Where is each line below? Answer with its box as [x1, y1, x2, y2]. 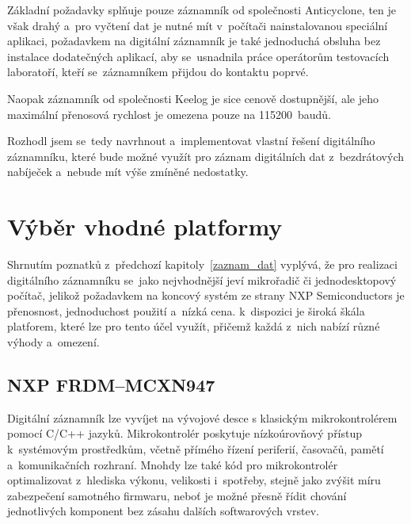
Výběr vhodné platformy [7, 210, 283, 243]
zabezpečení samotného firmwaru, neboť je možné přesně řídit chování [7, 487, 347, 503]
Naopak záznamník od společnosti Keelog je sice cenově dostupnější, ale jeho [7, 90, 379, 106]
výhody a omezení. [7, 334, 100, 350]
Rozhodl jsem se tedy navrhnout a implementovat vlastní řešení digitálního [7, 132, 375, 149]
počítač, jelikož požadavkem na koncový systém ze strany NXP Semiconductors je [7, 287, 405, 304]
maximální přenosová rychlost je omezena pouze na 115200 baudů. [7, 105, 331, 122]
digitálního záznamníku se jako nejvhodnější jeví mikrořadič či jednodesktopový [7, 271, 397, 288]
